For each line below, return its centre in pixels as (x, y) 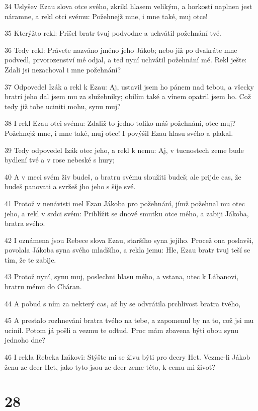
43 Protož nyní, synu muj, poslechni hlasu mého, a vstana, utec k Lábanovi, (122, 276)
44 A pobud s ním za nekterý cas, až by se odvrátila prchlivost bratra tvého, (123, 303)
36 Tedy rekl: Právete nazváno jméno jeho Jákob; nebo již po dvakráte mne (121, 50)
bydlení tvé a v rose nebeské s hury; (60, 160)
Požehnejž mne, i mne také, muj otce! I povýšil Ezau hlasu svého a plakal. (119, 133)
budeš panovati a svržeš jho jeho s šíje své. (70, 186)
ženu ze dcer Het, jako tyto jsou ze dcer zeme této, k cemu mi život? (110, 366)
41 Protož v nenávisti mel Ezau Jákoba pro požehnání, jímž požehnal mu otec (125, 203)
